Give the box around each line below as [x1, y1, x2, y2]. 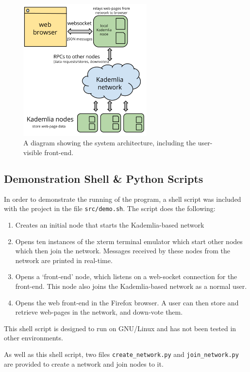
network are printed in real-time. [15, 255, 113, 265]
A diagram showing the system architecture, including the [23, 138, 196, 148]
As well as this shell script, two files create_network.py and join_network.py [4, 349, 239, 359]
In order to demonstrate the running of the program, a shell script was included [4, 194, 241, 204]
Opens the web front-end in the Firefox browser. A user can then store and [15, 297, 239, 307]
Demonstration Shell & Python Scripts [4, 171, 203, 186]
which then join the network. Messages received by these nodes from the [15, 246, 231, 256]
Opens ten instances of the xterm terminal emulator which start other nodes [15, 236, 243, 246]
